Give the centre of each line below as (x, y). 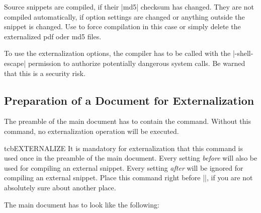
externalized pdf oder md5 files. (53, 36)
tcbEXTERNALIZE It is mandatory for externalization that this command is (124, 148)
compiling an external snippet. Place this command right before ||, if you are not (128, 177)
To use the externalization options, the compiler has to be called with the (117, 53)
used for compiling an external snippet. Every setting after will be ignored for (124, 167)
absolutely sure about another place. (60, 187)
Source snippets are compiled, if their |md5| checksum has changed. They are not (129, 7)
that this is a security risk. (45, 73)
